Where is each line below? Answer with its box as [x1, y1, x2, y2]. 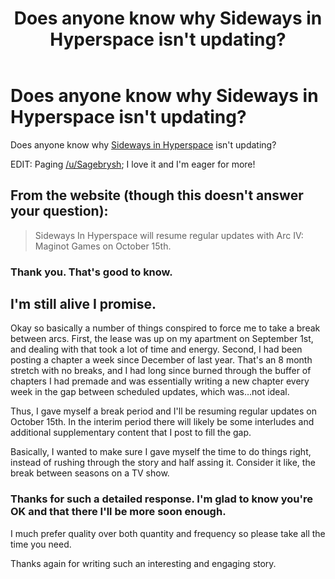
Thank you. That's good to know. [10, 265, 173, 279]
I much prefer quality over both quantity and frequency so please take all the [10, 527, 326, 539]
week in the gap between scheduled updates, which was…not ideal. [10, 386, 290, 398]
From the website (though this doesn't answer [10, 187, 304, 204]
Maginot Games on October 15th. [34, 240, 172, 252]
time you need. [10, 538, 72, 550]
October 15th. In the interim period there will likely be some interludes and [10, 416, 315, 428]
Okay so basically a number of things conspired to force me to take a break [10, 322, 321, 334]
